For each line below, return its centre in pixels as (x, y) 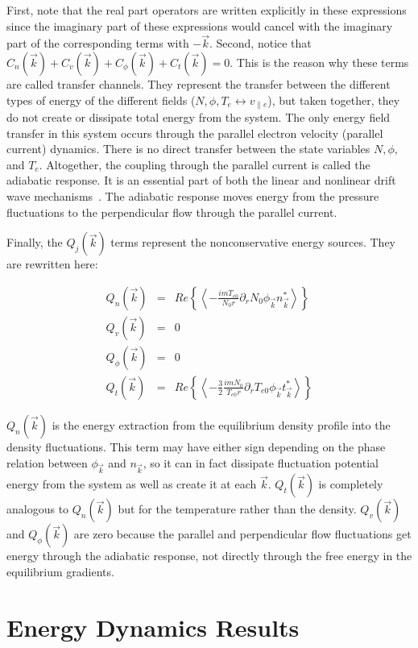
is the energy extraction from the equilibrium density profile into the (221, 424)
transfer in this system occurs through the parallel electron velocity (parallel (195, 133)
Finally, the (35, 242)
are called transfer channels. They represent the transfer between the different (199, 84)
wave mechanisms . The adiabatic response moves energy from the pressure (193, 196)
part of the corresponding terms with (98, 43)
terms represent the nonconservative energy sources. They (253, 242)
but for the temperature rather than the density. (237, 509)
